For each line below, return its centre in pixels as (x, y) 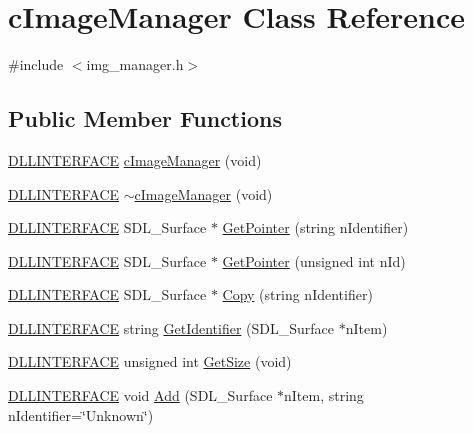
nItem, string (324, 395)
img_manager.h (135, 64)
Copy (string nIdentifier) (297, 294)
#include (36, 64)
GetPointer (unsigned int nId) (314, 260)
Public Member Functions (145, 118)
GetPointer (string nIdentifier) (315, 227)
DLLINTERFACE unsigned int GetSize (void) (150, 361)
